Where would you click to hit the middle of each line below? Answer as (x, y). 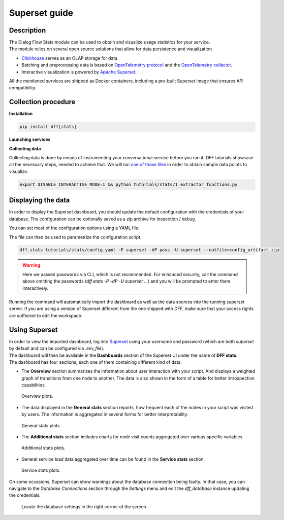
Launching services (30, 139)
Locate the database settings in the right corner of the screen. (84, 506)
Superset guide (41, 13)
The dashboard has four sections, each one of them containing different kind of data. (95, 362)
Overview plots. (37, 396)
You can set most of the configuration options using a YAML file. (74, 228)
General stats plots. (41, 425)
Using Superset (33, 329)
